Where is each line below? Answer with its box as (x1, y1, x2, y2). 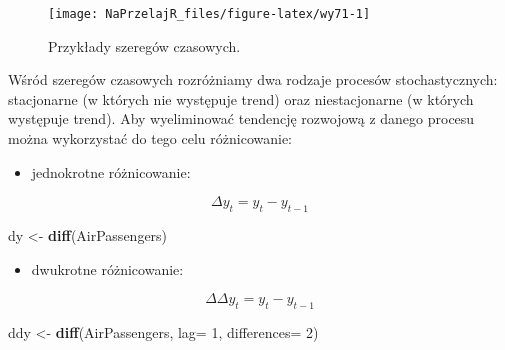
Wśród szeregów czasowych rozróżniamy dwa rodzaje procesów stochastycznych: (8, 69, 498, 90)
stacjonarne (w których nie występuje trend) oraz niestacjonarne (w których (8, 88, 474, 109)
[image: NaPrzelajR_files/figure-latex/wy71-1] (48, 7, 371, 21)
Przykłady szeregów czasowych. (48, 35, 241, 56)
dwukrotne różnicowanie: (31, 258, 184, 279)
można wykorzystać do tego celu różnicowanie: (8, 128, 293, 149)
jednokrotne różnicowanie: (31, 161, 191, 182)
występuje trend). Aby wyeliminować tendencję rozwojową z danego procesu (8, 108, 475, 129)
